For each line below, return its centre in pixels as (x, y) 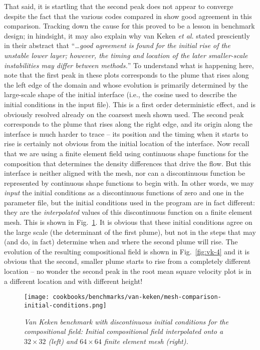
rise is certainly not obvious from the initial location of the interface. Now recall (127, 143)
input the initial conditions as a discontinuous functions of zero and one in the (124, 193)
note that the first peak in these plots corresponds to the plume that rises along (126, 75)
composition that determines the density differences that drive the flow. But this (128, 163)
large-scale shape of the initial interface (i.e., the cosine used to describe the (120, 94)
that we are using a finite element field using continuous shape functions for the (126, 153)
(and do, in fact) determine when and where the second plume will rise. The (121, 242)
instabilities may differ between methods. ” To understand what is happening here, (129, 65)
